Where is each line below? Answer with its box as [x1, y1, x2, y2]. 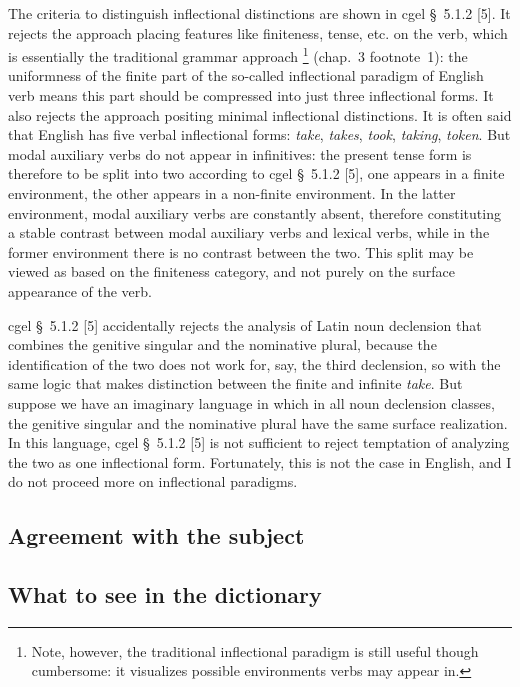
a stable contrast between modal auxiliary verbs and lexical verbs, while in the [8, 222, 490, 243]
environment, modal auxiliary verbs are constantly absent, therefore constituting [8, 202, 501, 223]
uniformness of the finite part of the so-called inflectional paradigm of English [8, 65, 484, 86]
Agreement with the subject [8, 520, 305, 551]
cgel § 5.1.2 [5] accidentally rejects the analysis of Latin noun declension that [8, 314, 482, 335]
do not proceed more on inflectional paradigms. [8, 471, 298, 492]
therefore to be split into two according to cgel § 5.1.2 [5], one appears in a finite [8, 163, 505, 184]
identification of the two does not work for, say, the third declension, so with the [8, 353, 501, 374]
